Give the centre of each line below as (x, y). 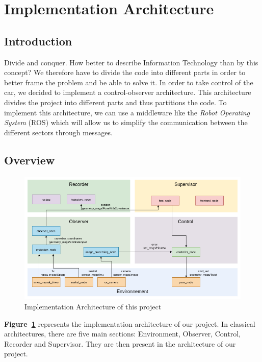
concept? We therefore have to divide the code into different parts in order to (125, 72)
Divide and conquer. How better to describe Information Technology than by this (131, 62)
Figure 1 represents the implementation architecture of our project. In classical (130, 323)
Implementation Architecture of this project (93, 307)
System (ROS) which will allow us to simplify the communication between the (126, 122)
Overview (30, 160)
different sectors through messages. (58, 132)
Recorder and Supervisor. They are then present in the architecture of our (120, 343)
